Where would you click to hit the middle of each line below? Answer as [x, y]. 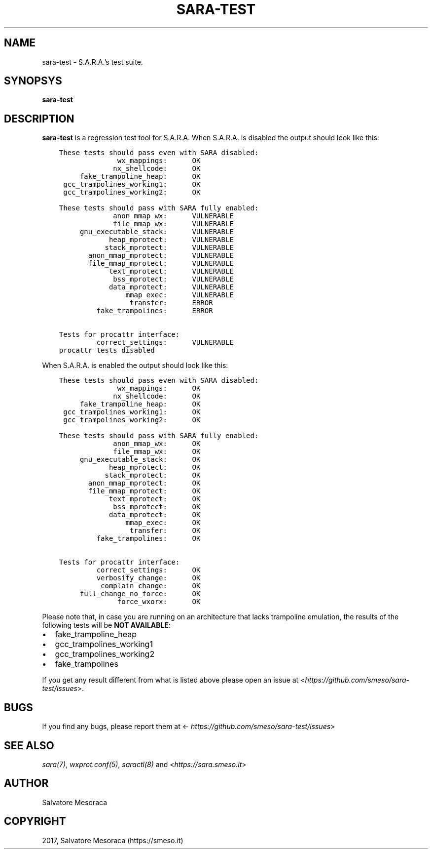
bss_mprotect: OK [157, 507]
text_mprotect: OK [155, 499]
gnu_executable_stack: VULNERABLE [157, 232]
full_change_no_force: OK [140, 594]
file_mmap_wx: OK [157, 452]
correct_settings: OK [148, 570]
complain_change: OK [151, 586]
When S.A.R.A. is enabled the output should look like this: [135, 366]
